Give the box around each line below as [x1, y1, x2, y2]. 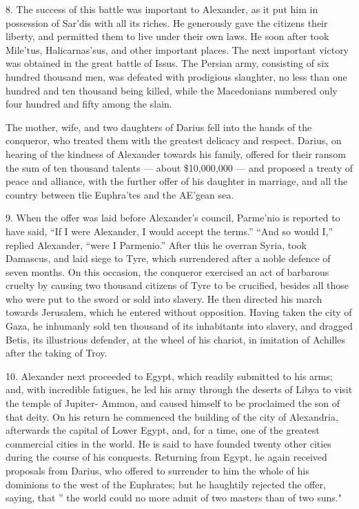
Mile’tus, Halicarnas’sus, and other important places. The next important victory [6, 42, 349, 57]
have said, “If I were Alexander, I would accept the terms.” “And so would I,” [6, 223, 334, 238]
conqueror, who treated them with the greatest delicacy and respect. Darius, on [6, 133, 342, 148]
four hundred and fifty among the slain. [6, 97, 172, 111]
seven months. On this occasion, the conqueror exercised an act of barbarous [6, 264, 329, 279]
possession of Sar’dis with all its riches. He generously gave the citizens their [6, 15, 328, 30]
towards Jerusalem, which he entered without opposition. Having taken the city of [6, 305, 352, 319]
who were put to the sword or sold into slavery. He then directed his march [6, 291, 322, 306]
